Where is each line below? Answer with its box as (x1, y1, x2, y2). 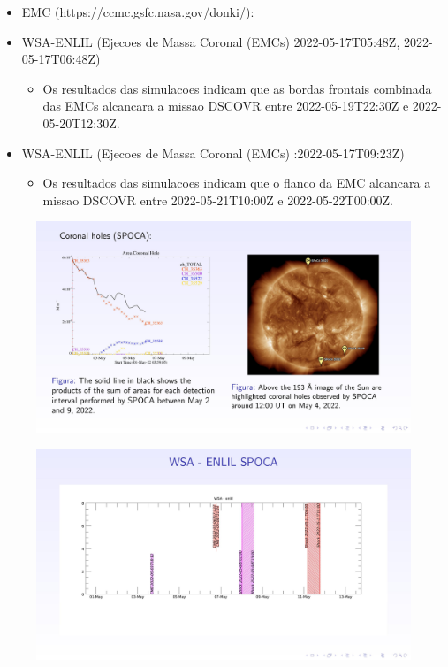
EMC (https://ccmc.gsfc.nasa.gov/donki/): (21, 3, 254, 20)
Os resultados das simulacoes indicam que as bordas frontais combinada (42, 79, 432, 97)
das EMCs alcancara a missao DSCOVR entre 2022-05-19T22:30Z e (42, 96, 409, 115)
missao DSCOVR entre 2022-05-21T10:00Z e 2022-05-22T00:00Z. (42, 190, 394, 209)
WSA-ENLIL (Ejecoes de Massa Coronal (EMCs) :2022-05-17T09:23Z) (21, 143, 405, 162)
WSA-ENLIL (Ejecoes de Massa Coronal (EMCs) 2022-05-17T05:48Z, (21, 32, 400, 50)
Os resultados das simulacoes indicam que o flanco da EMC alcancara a (42, 173, 431, 192)
